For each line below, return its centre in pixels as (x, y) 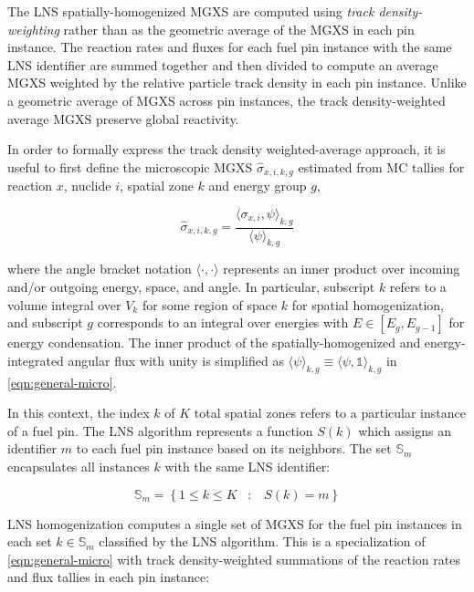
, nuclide (87, 186)
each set (30, 541)
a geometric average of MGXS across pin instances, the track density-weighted (226, 100)
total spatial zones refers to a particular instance (330, 413)
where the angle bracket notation (100, 269)
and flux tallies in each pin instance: (109, 577)
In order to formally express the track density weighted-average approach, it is (226, 149)
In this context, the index (79, 413)
